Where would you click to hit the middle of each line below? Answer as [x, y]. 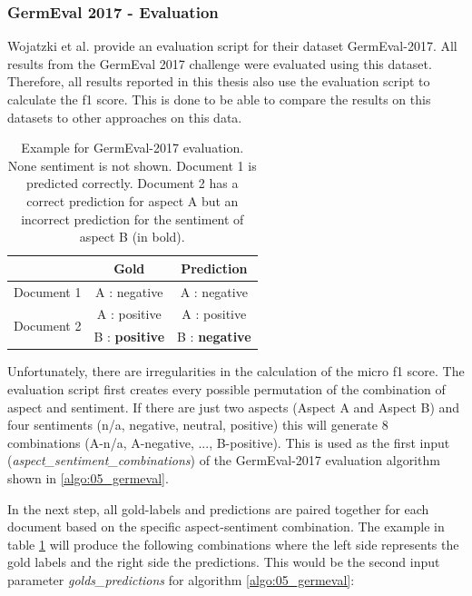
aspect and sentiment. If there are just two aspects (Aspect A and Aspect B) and [234, 407]
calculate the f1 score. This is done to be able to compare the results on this [219, 99]
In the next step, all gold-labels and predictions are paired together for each [218, 508]
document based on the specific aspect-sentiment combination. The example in [226, 526]
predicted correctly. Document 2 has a [133, 183]
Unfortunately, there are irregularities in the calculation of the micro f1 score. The [236, 371]
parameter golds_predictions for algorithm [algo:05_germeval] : [181, 579]
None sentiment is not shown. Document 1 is [132, 165]
